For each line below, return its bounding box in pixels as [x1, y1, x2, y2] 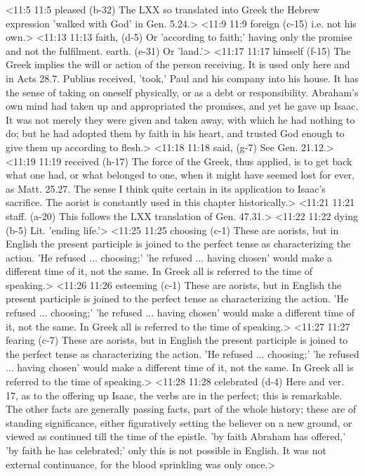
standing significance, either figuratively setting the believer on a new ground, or [6, 415, 352, 430]
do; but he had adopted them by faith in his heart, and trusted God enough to [6, 126, 345, 141]
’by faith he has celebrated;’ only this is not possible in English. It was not [6, 443, 326, 457]
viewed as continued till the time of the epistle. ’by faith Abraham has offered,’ [6, 429, 346, 444]
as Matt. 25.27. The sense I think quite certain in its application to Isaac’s [6, 181, 326, 195]
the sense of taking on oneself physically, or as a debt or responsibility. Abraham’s [6, 84, 359, 99]
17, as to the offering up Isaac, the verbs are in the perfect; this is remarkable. [6, 387, 343, 402]
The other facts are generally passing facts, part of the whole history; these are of [6, 401, 357, 416]
